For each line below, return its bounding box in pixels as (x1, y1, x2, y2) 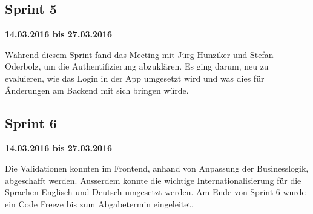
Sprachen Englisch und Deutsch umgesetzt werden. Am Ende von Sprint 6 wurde (5, 186, 306, 198)
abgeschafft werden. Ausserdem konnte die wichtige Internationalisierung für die (5, 173, 301, 186)
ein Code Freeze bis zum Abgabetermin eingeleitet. (5, 197, 194, 210)
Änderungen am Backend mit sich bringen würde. (5, 83, 189, 96)
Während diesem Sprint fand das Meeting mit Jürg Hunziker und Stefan (5, 48, 274, 60)
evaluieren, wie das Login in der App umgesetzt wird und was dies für (5, 71, 265, 84)
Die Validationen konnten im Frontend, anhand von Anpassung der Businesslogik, (5, 161, 309, 174)
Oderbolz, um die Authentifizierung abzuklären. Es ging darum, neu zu (5, 60, 269, 73)
